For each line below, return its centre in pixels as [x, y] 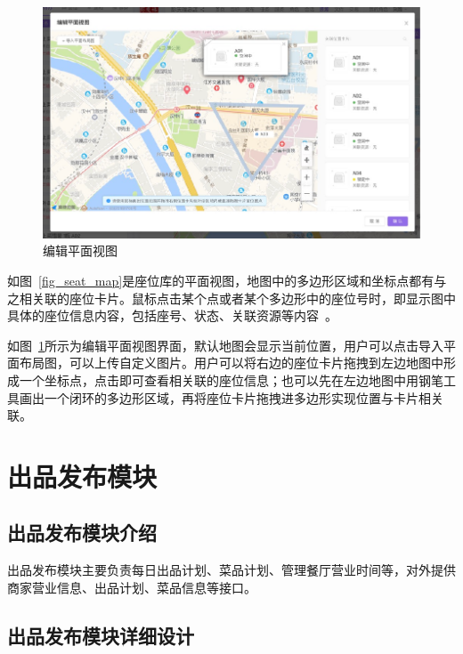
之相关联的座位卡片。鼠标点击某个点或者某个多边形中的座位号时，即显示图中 [231, 298]
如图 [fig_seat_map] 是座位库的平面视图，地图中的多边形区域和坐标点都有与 [227, 280]
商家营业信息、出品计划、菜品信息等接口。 [132, 587]
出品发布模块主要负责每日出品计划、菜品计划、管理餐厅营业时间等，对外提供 [231, 570]
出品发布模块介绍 [82, 533]
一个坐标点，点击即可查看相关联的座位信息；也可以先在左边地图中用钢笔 [231, 379]
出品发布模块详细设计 [101, 635]
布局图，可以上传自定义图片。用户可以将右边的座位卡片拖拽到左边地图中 [231, 363]
